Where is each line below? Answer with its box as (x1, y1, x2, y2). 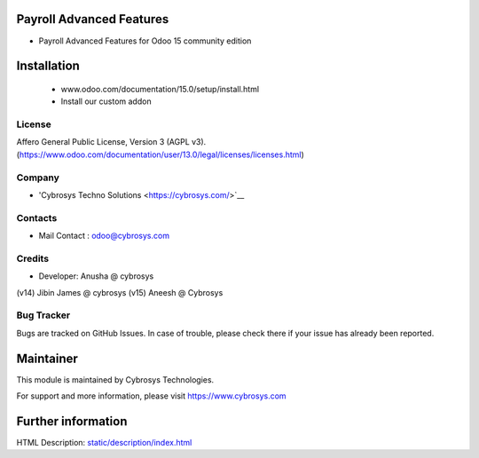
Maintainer (16, 351, 79, 366)
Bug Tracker (16, 309, 71, 321)
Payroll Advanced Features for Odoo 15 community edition (38, 36, 252, 46)
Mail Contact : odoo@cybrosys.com (38, 231, 170, 241)
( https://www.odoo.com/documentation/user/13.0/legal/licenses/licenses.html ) (16, 149, 305, 160)
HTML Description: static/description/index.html (16, 438, 192, 447)
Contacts (16, 211, 58, 224)
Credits (16, 252, 49, 265)
